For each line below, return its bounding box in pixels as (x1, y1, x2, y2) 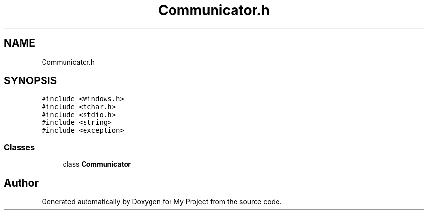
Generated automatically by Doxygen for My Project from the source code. (42, 197, 282, 206)
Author (4, 176, 39, 189)
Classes (4, 142, 35, 152)
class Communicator (63, 160, 131, 169)
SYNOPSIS (4, 75, 57, 87)
